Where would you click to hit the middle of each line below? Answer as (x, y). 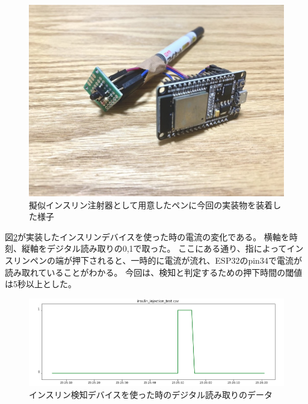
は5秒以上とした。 (41, 284)
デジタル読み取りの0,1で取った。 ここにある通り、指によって (167, 248)
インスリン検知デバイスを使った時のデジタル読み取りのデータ (151, 394)
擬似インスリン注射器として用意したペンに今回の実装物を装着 (151, 204)
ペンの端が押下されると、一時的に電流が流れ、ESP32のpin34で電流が (166, 260)
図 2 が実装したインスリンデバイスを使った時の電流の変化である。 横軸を (147, 236)
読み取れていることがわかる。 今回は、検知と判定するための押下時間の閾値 (154, 272)
